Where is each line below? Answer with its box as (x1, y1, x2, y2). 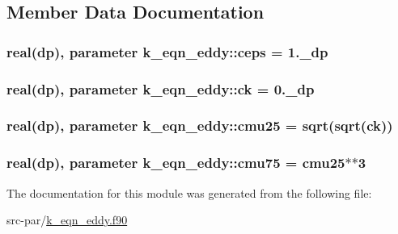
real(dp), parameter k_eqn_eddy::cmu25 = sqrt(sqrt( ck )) (6, 115, 393, 136)
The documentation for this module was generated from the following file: (6, 184, 372, 201)
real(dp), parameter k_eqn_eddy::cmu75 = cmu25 (6, 153, 345, 173)
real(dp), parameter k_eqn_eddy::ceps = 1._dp (6, 41, 328, 61)
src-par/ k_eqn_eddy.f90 (6, 211, 128, 228)
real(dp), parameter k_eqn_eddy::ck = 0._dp (6, 78, 315, 98)
